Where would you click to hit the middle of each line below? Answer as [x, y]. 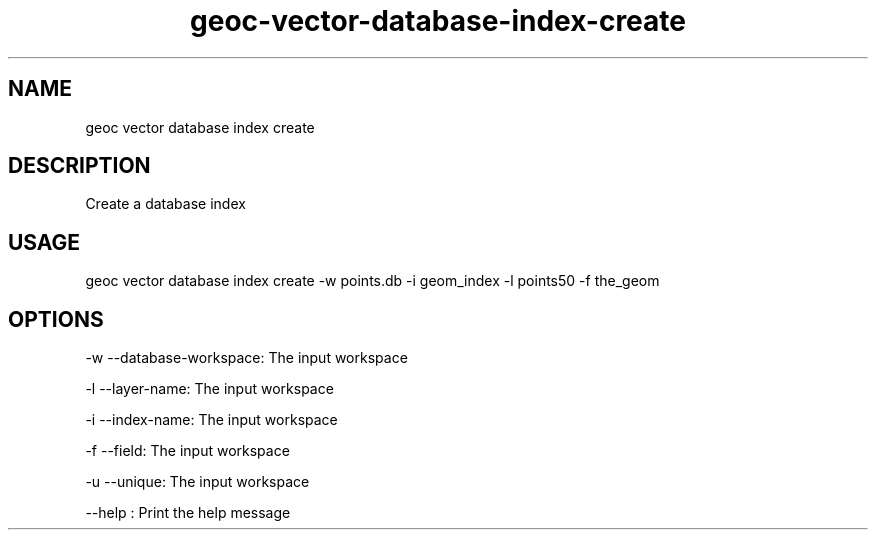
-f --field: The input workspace [187, 451]
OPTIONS [56, 319]
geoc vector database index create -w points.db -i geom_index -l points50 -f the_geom [372, 281]
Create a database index [165, 204]
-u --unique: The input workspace [197, 482]
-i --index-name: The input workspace [211, 420]
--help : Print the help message [188, 513]
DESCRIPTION [79, 166]
